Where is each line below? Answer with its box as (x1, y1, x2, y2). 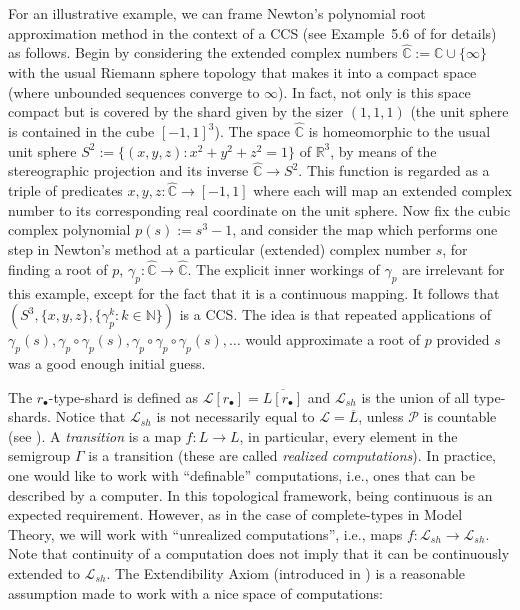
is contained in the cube (8, 121, 155, 141)
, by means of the (330, 140, 437, 161)
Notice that (55, 406, 126, 427)
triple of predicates (8, 180, 123, 201)
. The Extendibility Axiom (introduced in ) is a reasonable (106, 562, 466, 583)
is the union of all (361, 386, 470, 407)
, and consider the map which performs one (232, 219, 498, 240)
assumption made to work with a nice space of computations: (8, 582, 383, 603)
